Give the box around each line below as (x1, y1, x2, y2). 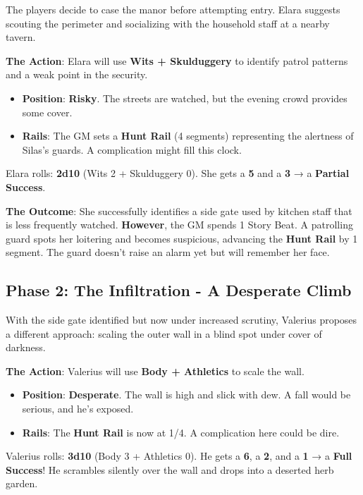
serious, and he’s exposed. (22, 401, 134, 416)
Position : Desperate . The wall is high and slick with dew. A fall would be (22, 387, 351, 402)
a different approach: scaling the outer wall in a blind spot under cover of (6, 326, 322, 341)
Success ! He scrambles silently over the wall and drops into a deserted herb (6, 462, 334, 477)
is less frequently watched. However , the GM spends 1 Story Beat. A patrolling (6, 217, 353, 232)
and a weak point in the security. (6, 67, 148, 82)
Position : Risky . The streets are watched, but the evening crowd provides (22, 90, 347, 105)
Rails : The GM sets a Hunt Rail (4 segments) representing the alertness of (22, 128, 354, 143)
